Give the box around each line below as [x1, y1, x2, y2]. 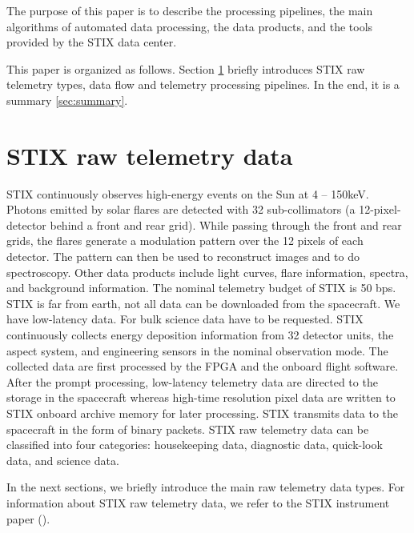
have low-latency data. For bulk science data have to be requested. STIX [6, 311, 364, 327]
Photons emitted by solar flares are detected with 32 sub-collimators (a [6, 201, 356, 218]
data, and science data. [6, 451, 119, 468]
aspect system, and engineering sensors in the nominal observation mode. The [6, 342, 388, 359]
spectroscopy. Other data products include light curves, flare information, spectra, [6, 263, 408, 280]
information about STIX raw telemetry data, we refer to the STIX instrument [6, 494, 390, 511]
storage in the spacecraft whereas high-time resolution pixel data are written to [6, 389, 396, 406]
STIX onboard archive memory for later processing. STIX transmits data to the [6, 405, 399, 421]
